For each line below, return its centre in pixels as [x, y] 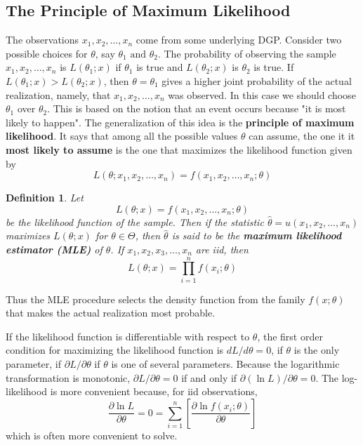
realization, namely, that [58, 94]
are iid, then [222, 249]
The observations [42, 40]
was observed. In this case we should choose [262, 94]
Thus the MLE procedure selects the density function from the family [156, 299]
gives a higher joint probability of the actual [257, 80]
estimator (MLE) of [54, 249]
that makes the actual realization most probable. [111, 313]
